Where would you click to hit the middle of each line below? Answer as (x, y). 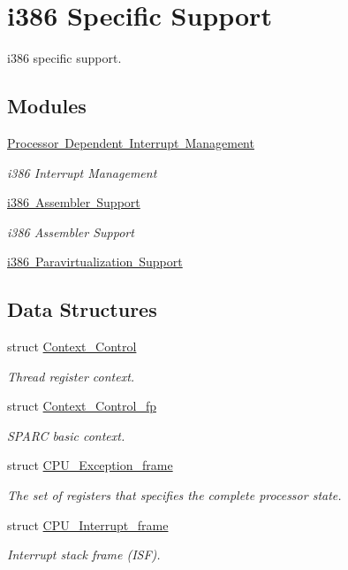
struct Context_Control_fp (82, 406)
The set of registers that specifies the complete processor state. (174, 495)
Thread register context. (71, 376)
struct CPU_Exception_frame (90, 465)
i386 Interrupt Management (82, 172)
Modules (47, 106)
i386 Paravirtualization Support (95, 262)
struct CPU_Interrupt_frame (88, 524)
